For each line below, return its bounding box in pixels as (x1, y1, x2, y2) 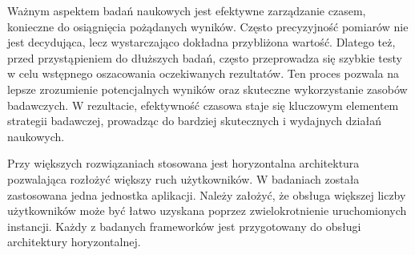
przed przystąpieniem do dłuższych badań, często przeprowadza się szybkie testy (7, 49, 402, 66)
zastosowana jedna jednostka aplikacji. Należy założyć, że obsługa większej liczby (7, 186, 406, 203)
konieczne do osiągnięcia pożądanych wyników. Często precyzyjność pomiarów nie (7, 18, 409, 34)
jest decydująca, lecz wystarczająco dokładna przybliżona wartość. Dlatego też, (7, 34, 396, 51)
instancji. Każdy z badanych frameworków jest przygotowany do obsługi (7, 217, 361, 234)
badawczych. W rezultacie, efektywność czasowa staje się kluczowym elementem (7, 96, 399, 113)
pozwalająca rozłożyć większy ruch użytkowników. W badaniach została (7, 170, 360, 187)
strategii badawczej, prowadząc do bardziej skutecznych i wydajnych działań (7, 112, 381, 129)
